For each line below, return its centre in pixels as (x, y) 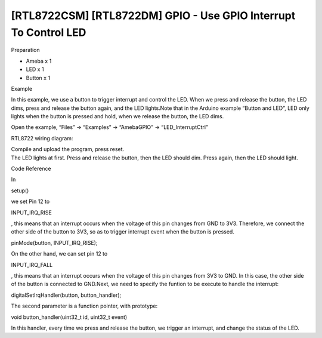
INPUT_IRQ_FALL (32, 265)
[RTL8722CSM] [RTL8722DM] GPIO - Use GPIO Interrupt (153, 16)
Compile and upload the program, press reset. (68, 149)
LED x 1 (35, 69)
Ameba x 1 (39, 61)
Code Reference (31, 169)
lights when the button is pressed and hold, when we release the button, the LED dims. (117, 116)
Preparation (25, 50)
